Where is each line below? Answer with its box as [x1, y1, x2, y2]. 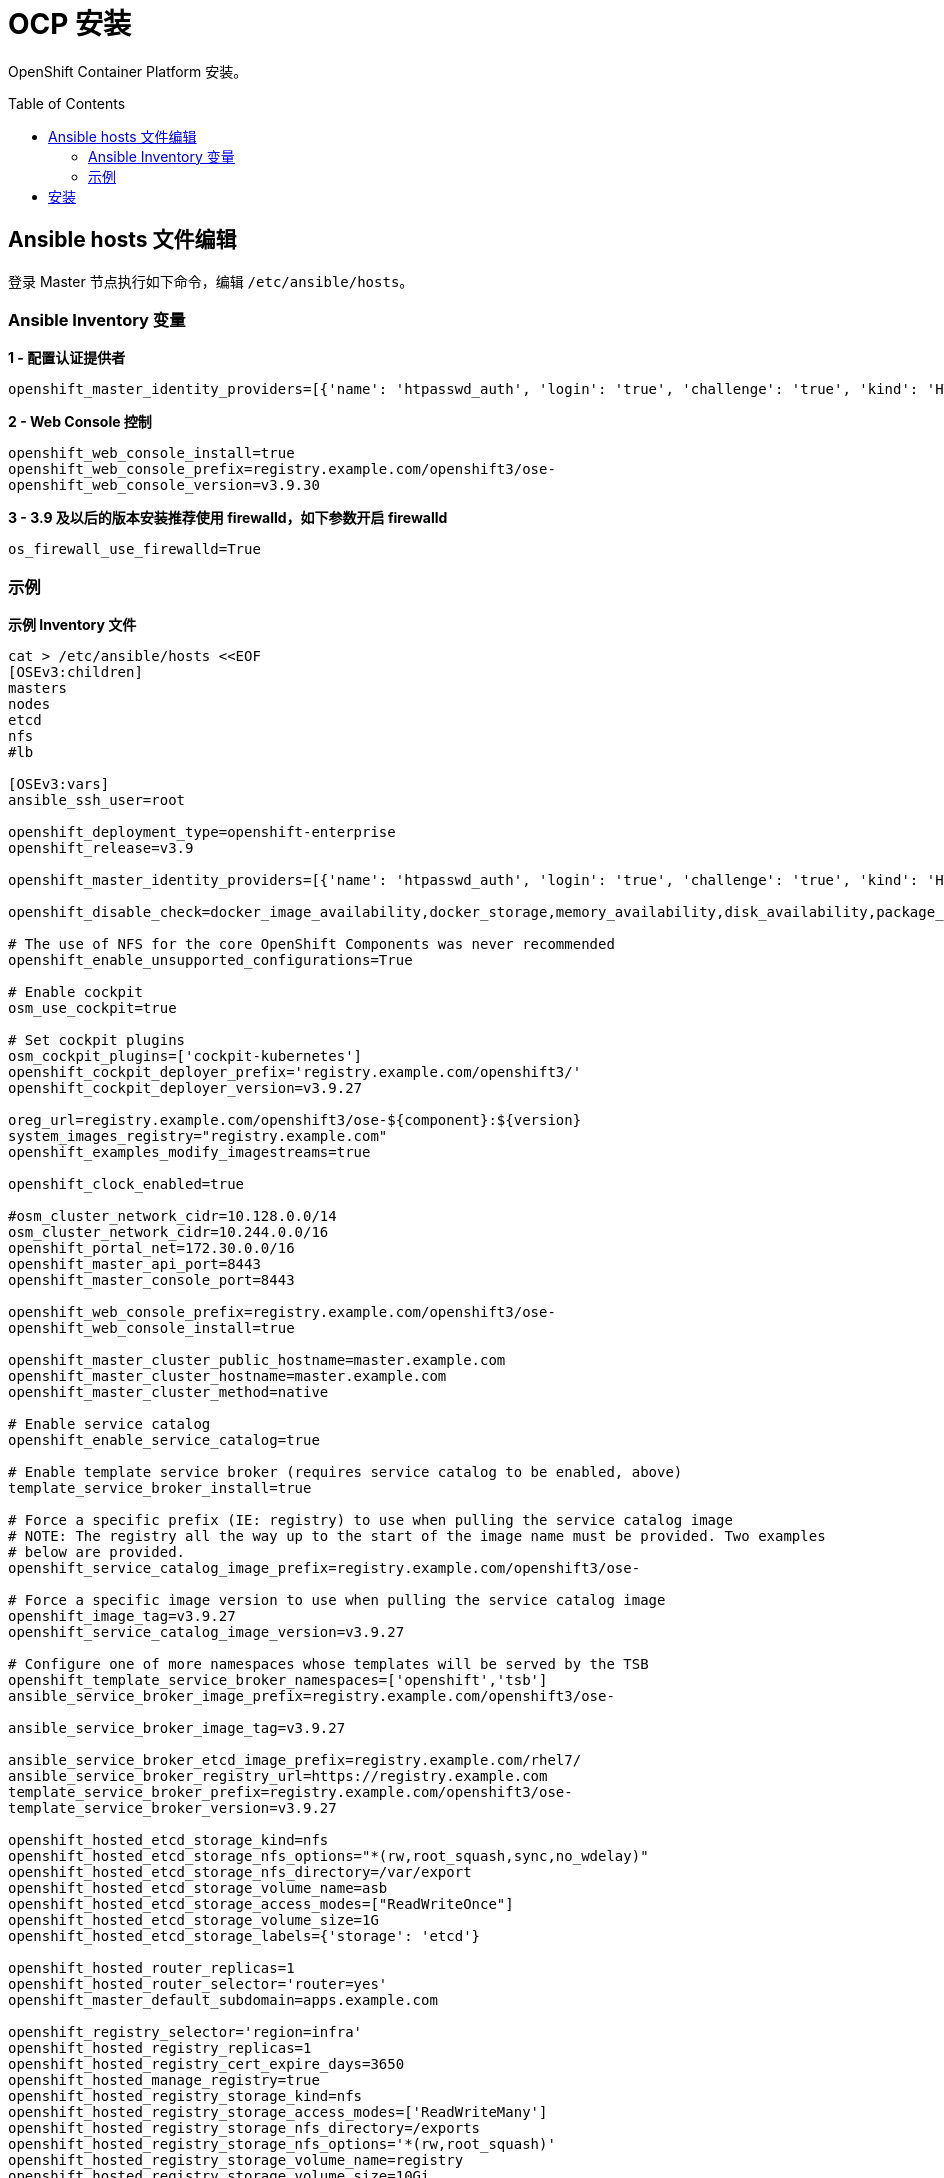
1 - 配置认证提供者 [8, 349, 126, 367]
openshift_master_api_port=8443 [8, 1256, 261, 1273]
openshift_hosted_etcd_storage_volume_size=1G [8, 1912, 379, 1929]
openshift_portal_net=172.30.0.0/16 [8, 1240, 295, 1257]
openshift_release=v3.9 [8, 840, 194, 857]
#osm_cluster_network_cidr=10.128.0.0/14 [8, 1208, 337, 1225]
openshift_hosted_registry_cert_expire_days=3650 [8, 2056, 405, 2073]
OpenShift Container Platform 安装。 [8, 62, 248, 80]
